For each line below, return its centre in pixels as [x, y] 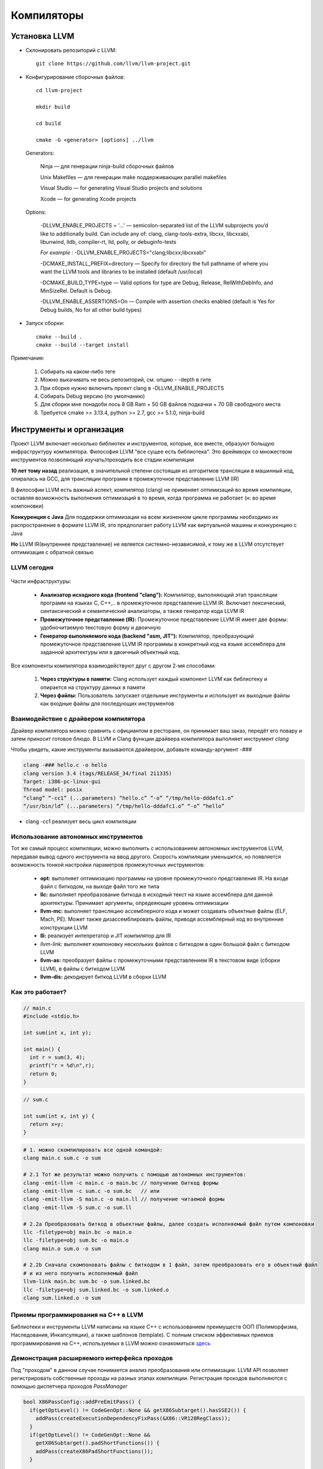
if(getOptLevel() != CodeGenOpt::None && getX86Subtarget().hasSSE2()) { [138, 1410]
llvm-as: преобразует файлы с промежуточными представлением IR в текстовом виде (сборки [160, 960]
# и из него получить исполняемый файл [80, 1273]
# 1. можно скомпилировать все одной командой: [93, 1150]
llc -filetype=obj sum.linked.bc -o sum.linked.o [96, 1289]
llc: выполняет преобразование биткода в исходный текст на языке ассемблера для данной [157, 895]
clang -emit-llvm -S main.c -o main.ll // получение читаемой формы [124, 1199]
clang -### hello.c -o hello [65, 765]
